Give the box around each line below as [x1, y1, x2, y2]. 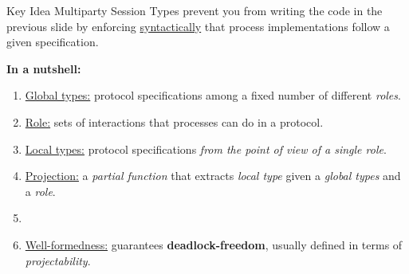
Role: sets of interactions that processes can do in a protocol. [25, 113, 324, 130]
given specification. [6, 33, 99, 50]
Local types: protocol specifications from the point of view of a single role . [25, 140, 387, 157]
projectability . [25, 252, 91, 268]
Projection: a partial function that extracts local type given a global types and [25, 167, 401, 184]
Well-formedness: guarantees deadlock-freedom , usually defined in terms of [25, 236, 403, 252]
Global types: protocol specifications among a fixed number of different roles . [25, 87, 401, 104]
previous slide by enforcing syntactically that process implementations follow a [6, 18, 390, 34]
